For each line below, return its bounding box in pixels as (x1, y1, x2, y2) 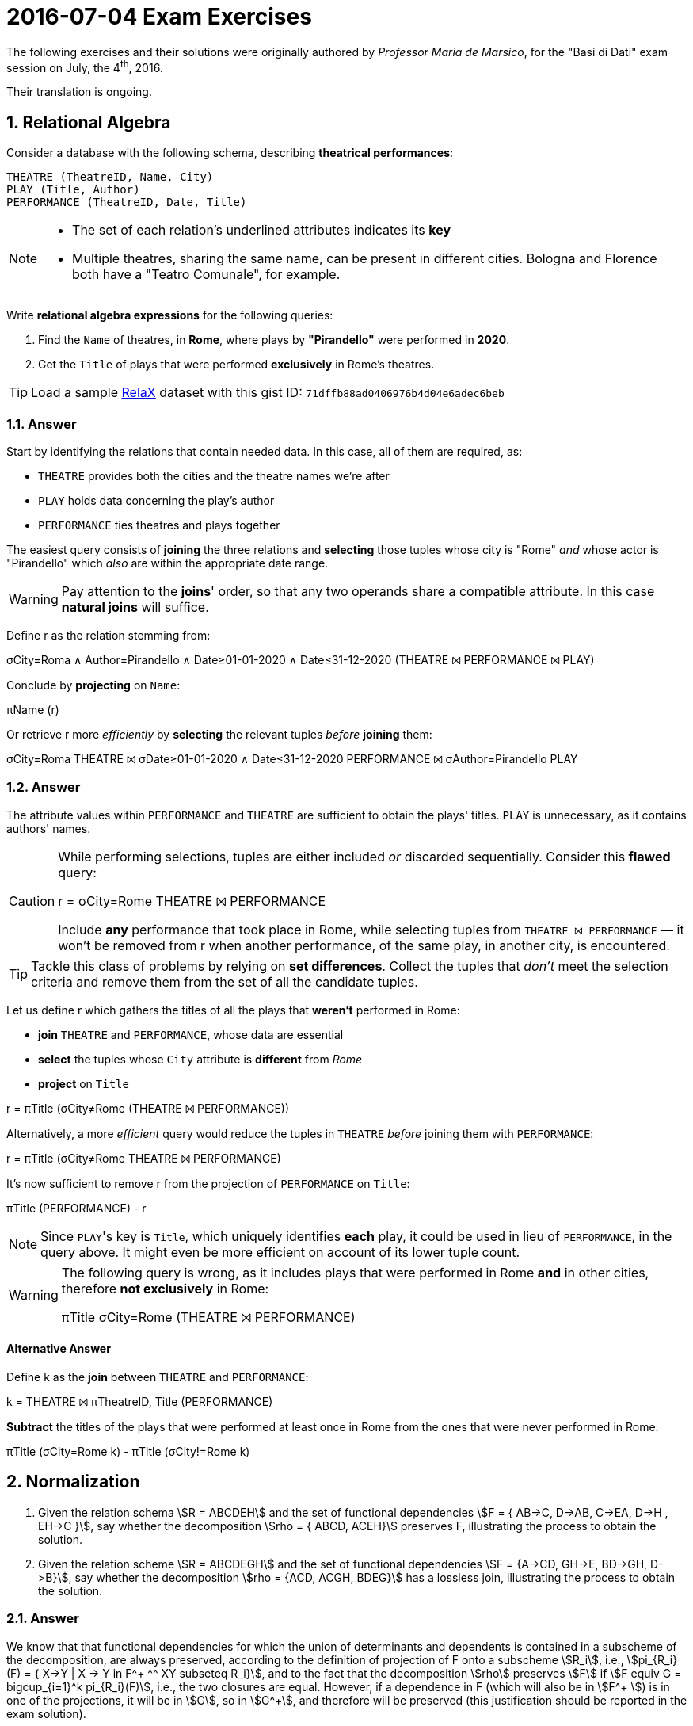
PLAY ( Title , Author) (6, 183, 140, 197)
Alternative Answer (6, 1342, 111, 1356)
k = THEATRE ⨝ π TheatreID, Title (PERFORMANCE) (6, 1394, 273, 1408)
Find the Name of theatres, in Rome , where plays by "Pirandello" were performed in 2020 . (38, 333, 510, 347)
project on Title (38, 1076, 129, 1090)
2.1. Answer (6, 1610, 79, 1627)
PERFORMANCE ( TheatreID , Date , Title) (6, 196, 247, 209)
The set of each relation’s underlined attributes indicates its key (72, 222, 451, 239)
